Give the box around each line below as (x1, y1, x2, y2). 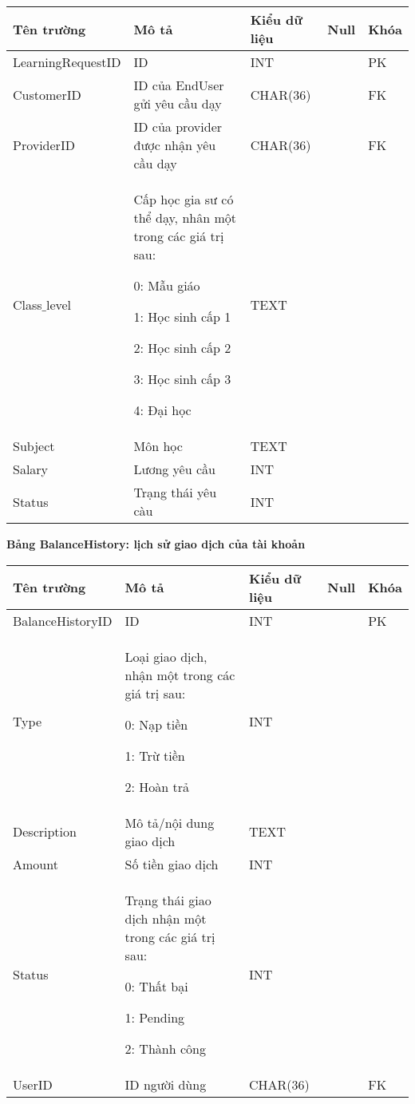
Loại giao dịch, (125, 647, 207, 666)
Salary (13, 460, 49, 478)
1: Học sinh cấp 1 (133, 307, 231, 326)
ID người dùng (125, 1074, 207, 1094)
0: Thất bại (125, 976, 188, 995)
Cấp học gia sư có (133, 190, 234, 208)
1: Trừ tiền (125, 746, 185, 765)
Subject (13, 437, 55, 455)
